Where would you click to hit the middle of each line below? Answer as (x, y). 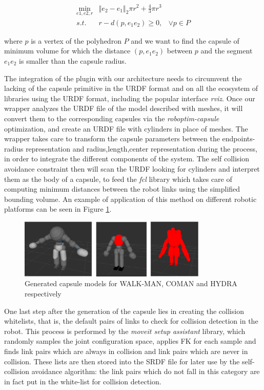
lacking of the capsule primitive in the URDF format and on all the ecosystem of (131, 88)
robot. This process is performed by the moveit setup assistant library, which (125, 331)
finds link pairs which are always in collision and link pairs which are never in (126, 351)
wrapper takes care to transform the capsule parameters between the (112, 138)
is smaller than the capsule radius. (73, 60)
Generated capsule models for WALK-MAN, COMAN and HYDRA (131, 283)
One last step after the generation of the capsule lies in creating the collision (124, 311)
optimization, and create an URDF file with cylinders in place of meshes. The (126, 128)
